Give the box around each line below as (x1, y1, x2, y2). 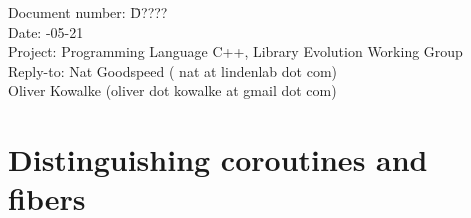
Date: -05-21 (8, 21, 84, 42)
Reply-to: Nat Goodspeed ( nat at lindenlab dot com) (8, 60, 337, 81)
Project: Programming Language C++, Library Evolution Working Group (8, 41, 463, 62)
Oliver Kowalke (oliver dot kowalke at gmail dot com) (8, 80, 337, 101)
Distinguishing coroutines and (8, 139, 428, 180)
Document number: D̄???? (8, 2, 168, 22)
